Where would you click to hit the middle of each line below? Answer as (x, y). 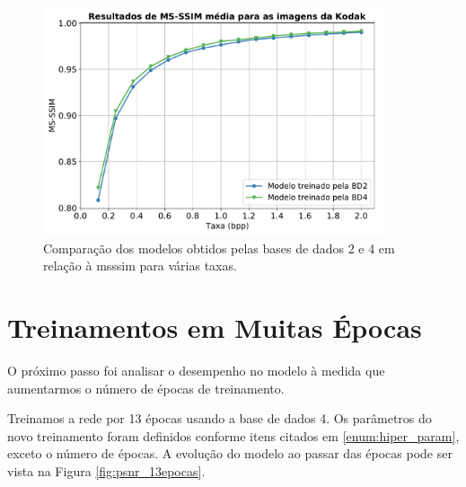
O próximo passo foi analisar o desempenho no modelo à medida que (196, 371)
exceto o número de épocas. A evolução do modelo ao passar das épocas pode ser (230, 453)
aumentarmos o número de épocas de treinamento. (146, 388)
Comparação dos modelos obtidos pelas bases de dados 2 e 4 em (219, 248)
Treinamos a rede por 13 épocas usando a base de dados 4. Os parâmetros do (220, 418)
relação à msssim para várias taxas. (140, 266)
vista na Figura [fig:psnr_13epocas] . (106, 471)
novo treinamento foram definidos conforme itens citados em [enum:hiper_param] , (233, 435)
